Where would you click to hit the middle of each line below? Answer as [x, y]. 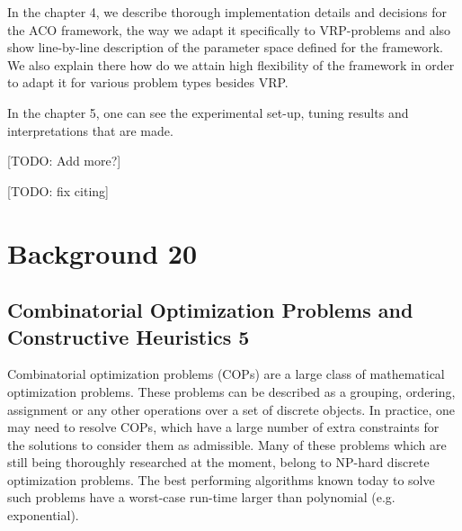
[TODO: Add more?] [64, 161]
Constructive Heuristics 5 [129, 336]
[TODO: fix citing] [58, 190]
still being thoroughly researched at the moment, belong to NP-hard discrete [218, 462]
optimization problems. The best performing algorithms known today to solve [221, 479]
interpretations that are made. [90, 130]
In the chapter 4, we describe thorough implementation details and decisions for [227, 12]
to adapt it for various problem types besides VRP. [148, 82]
